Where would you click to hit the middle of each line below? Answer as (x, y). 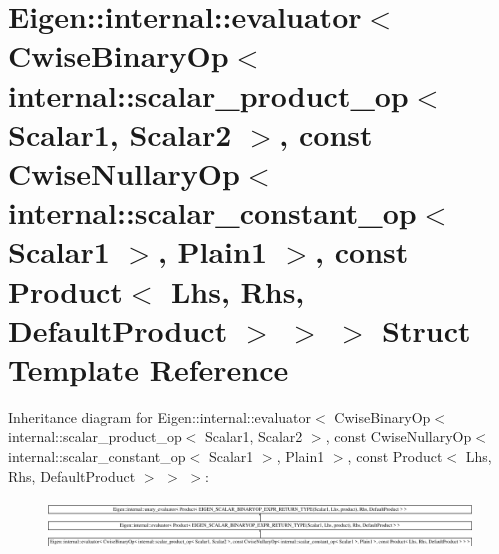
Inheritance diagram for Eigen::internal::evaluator (160, 416)
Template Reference (148, 368)
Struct (426, 329)
